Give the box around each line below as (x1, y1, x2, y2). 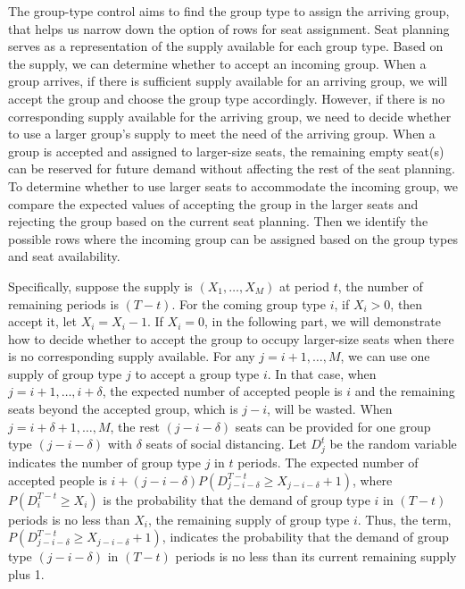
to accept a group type (135, 364, 260, 383)
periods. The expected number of (237, 452, 419, 471)
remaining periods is (8, 294, 119, 313)
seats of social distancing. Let (145, 434, 307, 453)
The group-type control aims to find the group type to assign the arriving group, (8, 2, 450, 20)
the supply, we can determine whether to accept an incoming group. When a (8, 54, 427, 72)
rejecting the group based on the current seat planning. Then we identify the (8, 212, 428, 231)
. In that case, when (267, 364, 377, 383)
